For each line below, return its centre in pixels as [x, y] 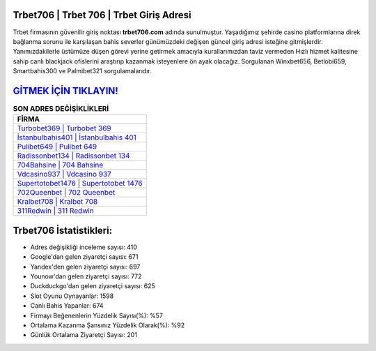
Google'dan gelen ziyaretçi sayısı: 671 [84, 257]
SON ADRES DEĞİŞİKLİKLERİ [61, 109]
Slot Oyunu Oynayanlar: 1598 [72, 296]
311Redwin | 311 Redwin [55, 211]
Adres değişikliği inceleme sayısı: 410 [84, 247]
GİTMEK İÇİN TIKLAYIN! [65, 91]
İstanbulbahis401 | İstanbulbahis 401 [77, 137]
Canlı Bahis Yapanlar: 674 [67, 306]
